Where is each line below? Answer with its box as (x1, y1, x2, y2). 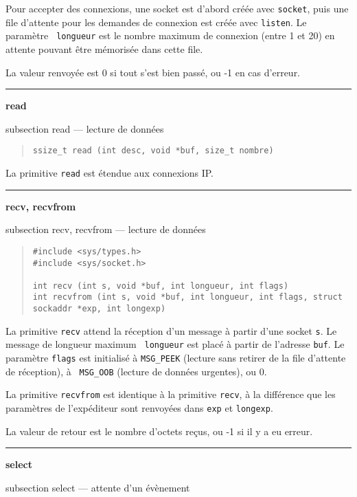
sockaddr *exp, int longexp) (32, 304, 166, 314)
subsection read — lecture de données (5, 121, 164, 135)
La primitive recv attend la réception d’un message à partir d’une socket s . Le (5, 323, 337, 338)
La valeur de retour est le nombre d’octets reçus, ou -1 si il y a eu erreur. (5, 423, 313, 438)
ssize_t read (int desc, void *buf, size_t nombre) (32, 146, 274, 156)
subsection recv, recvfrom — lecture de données (5, 222, 206, 236)
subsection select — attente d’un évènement (5, 480, 190, 494)
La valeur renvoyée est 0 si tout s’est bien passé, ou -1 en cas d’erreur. (5, 65, 301, 79)
